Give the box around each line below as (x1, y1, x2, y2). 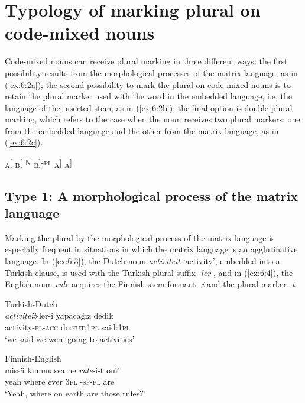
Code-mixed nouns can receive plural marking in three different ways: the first (5, 55, 288, 67)
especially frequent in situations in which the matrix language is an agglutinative (5, 243, 298, 255)
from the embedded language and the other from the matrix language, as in (5, 124, 279, 136)
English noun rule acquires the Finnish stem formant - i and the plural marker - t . (5, 278, 297, 290)
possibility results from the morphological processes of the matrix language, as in (5, 66, 298, 79)
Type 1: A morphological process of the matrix (5, 186, 298, 204)
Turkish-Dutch (5, 297, 57, 310)
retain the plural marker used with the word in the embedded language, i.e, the (5, 90, 293, 102)
